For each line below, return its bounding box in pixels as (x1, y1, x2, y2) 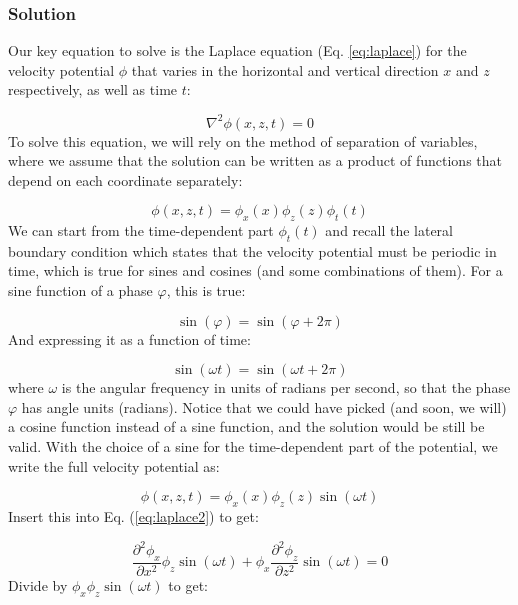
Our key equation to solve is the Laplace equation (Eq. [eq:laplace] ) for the (8, 40, 467, 61)
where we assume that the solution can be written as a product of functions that (8, 150, 502, 171)
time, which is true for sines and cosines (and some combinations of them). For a (8, 260, 503, 281)
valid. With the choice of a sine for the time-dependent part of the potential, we (8, 436, 498, 457)
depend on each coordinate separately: (8, 169, 243, 190)
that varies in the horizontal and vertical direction (131, 59, 439, 80)
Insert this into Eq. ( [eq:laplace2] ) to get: (8, 506, 259, 527)
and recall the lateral (325, 220, 453, 241)
